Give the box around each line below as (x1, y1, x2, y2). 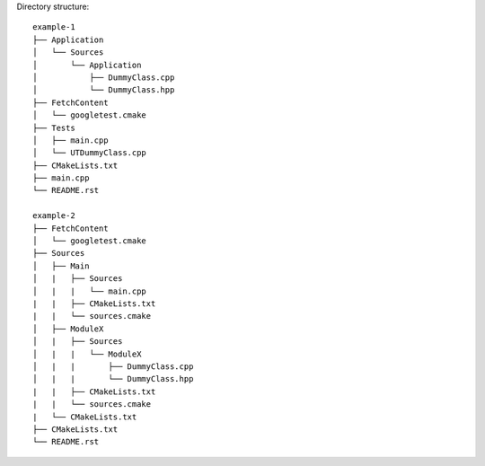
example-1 (32, 22, 75, 32)
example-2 (32, 211, 75, 221)
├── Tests (32, 122, 75, 133)
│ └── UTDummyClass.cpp (32, 148, 147, 158)
